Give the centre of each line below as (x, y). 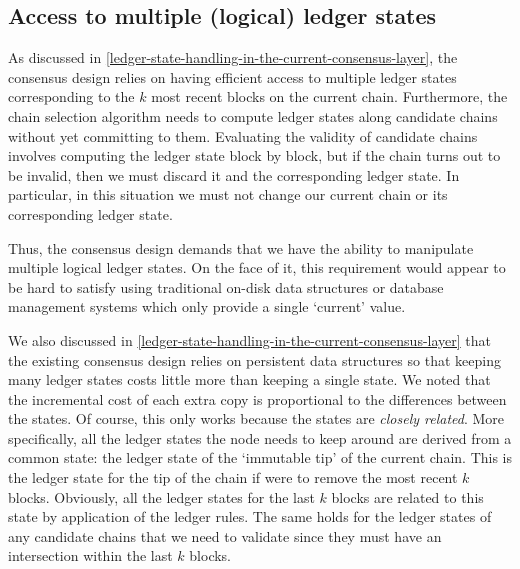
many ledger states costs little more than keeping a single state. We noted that (249, 379)
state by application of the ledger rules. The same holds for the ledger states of (250, 516)
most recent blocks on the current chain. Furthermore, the (329, 96)
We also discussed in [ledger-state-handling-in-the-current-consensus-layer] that (249, 339)
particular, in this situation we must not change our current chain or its (228, 194)
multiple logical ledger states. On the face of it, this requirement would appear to (257, 267)
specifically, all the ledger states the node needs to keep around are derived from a (260, 437)
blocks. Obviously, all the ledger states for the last (161, 496)
